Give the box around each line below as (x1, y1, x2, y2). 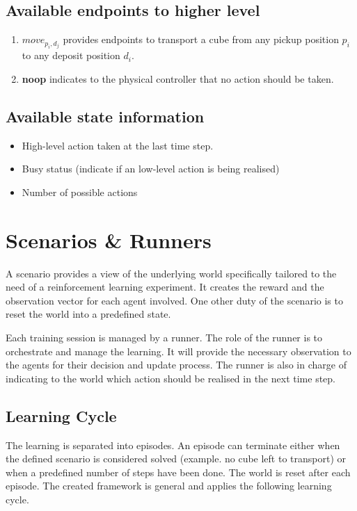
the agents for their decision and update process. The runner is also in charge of (6, 357, 347, 372)
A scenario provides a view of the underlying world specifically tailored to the (6, 266, 337, 280)
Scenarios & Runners (6, 225, 212, 254)
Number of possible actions (22, 184, 138, 199)
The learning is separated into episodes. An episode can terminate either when (6, 437, 340, 452)
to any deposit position (22, 48, 120, 63)
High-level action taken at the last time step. (22, 138, 214, 152)
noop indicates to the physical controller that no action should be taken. (22, 71, 334, 86)
